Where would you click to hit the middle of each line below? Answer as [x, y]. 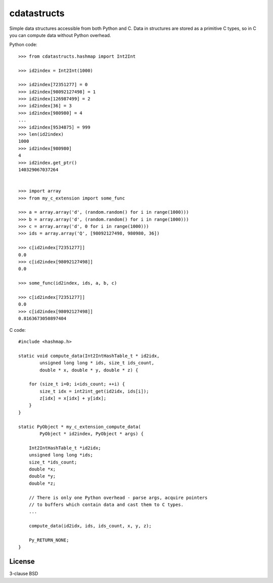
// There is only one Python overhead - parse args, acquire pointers [118, 497]
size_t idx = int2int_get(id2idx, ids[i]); [94, 391]
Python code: [23, 45]
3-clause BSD [24, 574]
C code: [18, 330]
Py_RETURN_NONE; [49, 540]
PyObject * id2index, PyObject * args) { [92, 434]
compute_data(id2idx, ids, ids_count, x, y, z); [90, 526]
